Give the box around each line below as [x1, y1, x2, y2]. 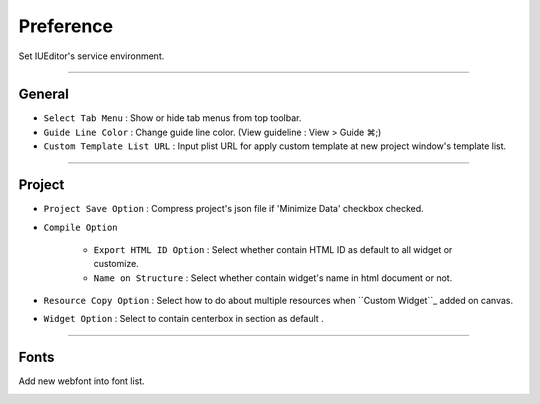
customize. [93, 258, 139, 270]
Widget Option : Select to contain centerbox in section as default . [43, 313, 324, 325]
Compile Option [43, 221, 119, 233]
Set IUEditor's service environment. [18, 50, 165, 62]
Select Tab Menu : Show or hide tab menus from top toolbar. [43, 112, 302, 124]
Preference [18, 15, 114, 37]
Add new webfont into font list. [18, 375, 145, 387]
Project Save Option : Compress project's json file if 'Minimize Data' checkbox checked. [43, 203, 424, 215]
